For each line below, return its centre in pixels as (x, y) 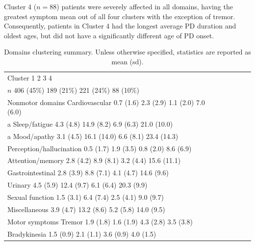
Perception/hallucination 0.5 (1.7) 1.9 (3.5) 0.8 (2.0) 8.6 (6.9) (100, 148)
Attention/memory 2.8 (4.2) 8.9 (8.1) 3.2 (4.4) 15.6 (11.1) (94, 160)
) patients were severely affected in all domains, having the (145, 6)
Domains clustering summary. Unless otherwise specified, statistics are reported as (127, 52)
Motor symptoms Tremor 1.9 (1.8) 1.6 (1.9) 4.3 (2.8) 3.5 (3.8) (100, 221)
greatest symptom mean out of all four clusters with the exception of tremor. (120, 16)
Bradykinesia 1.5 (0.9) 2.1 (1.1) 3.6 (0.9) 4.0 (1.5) (82, 233)
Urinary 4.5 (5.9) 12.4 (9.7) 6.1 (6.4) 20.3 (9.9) (77, 185)
